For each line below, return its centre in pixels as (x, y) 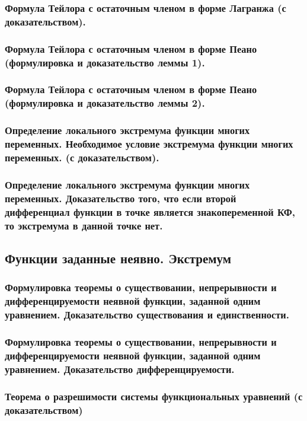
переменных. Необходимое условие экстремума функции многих (149, 144)
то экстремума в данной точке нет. (84, 225)
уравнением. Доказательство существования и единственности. (147, 315)
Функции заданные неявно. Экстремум (118, 258)
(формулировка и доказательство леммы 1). (105, 62)
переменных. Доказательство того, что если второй (121, 198)
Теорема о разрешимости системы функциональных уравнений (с (154, 396)
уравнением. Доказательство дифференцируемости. (120, 369)
